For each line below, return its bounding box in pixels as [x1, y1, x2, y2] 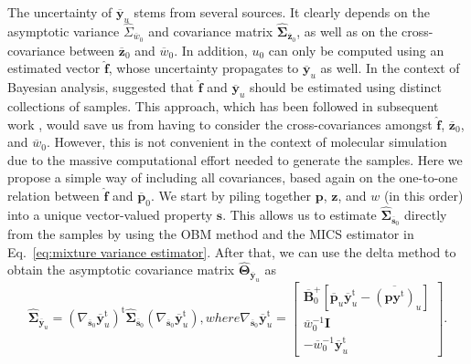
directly [404, 205, 447, 224]
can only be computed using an [268, 40, 444, 59]
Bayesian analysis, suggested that [7, 78, 194, 97]
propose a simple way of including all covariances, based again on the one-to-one [7, 168, 458, 187]
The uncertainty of [7, 3, 112, 21]
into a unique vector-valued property [7, 205, 213, 224]
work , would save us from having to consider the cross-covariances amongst [7, 114, 433, 133]
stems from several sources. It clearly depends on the [134, 3, 430, 21]
